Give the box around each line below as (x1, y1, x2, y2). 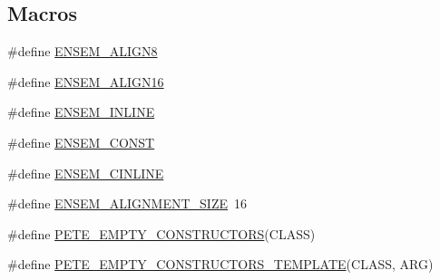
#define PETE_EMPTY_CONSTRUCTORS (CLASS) (7, 224, 316, 243)
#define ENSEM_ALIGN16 (7, 72, 164, 91)
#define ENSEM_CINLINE (7, 163, 164, 182)
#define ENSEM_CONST (7, 132, 155, 151)
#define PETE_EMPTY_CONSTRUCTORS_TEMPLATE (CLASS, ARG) (7, 255, 434, 274)
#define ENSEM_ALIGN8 (7, 42, 158, 61)
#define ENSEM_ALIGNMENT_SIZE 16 (7, 194, 247, 213)
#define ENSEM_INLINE (7, 102, 155, 121)
